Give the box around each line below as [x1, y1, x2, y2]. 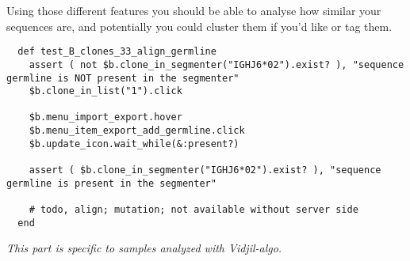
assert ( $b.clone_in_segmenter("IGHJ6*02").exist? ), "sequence [29, 165, 381, 176]
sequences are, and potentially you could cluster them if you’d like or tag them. [6, 17, 393, 34]
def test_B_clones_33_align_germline [17, 46, 216, 58]
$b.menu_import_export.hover [29, 112, 182, 123]
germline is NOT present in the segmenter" [6, 72, 239, 84]
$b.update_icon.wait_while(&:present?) [29, 138, 239, 149]
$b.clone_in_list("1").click [29, 85, 182, 97]
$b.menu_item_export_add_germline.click [29, 125, 245, 137]
